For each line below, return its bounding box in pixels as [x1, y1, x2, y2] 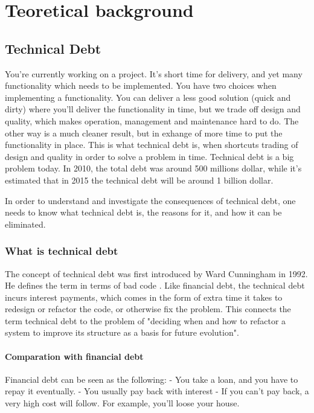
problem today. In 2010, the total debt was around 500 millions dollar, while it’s [5, 162, 302, 174]
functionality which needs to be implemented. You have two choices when [5, 79, 277, 92]
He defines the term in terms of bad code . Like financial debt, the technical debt [5, 279, 305, 292]
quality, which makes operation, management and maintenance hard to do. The [5, 114, 299, 127]
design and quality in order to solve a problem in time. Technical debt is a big [5, 150, 294, 162]
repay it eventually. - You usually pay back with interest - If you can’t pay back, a [5, 385, 309, 397]
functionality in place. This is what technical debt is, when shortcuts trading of [5, 138, 298, 151]
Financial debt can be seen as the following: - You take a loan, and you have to [5, 373, 298, 385]
